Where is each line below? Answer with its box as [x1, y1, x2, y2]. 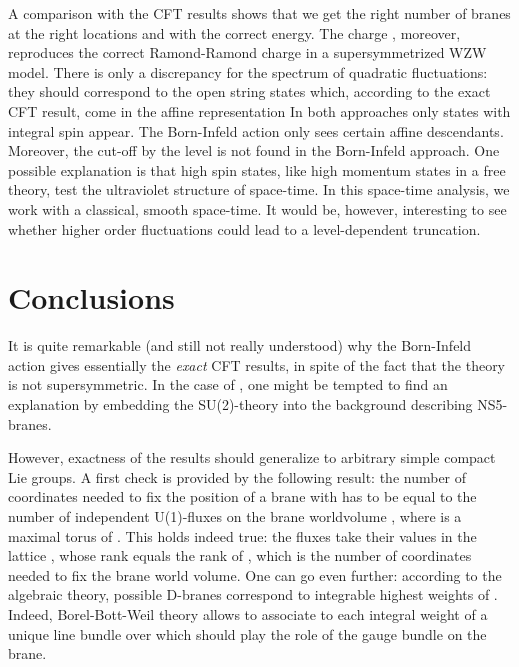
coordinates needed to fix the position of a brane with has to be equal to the [8, 486, 477, 507]
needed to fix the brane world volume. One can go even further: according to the [8, 564, 502, 585]
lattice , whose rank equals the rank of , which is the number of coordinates [8, 545, 472, 566]
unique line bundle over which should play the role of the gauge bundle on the [8, 623, 487, 644]
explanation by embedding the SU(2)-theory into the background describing [8, 394, 473, 415]
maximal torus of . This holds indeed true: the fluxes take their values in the [8, 525, 477, 546]
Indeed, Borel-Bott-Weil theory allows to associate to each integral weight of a [8, 603, 488, 624]
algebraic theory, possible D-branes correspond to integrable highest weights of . [8, 584, 498, 605]
